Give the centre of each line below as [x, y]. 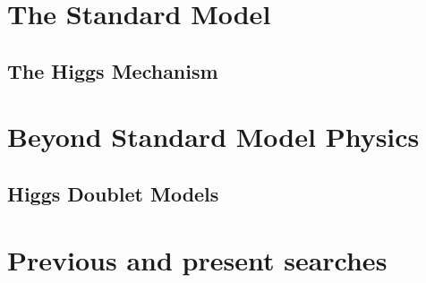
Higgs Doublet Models [113, 193]
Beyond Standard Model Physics [213, 137]
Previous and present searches [197, 259]
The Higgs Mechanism [113, 70]
